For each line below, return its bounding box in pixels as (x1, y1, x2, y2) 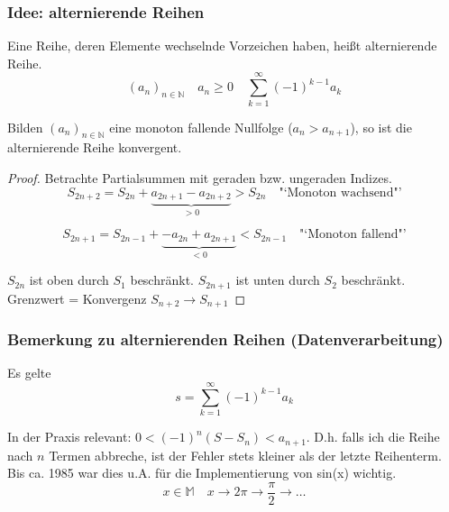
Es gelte (7, 363, 51, 382)
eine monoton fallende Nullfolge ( (109, 117, 293, 136)
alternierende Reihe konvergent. (7, 138, 182, 157)
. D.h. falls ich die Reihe (306, 427, 440, 446)
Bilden (7, 117, 43, 136)
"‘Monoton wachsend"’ (279, 186, 402, 199)
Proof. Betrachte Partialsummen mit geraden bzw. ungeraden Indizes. (7, 168, 392, 187)
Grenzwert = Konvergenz (7, 288, 147, 307)
